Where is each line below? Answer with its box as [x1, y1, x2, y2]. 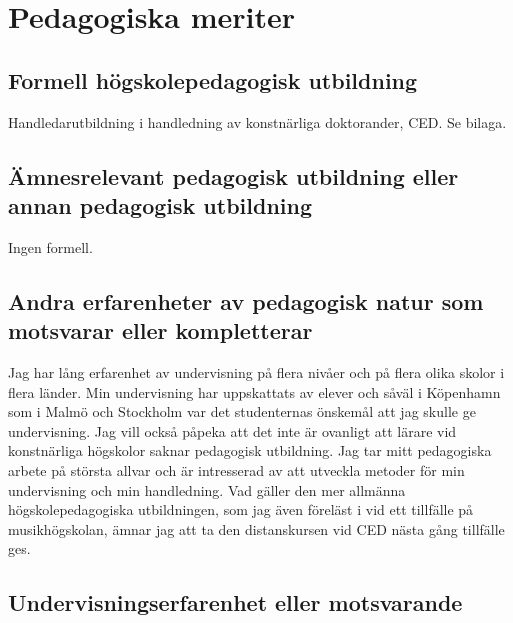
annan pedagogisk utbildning [8, 189, 312, 220]
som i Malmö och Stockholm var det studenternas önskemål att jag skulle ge [8, 401, 476, 422]
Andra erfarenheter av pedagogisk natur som [8, 285, 484, 316]
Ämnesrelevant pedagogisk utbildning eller [8, 160, 459, 191]
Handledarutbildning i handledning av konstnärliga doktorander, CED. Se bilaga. [8, 111, 507, 132]
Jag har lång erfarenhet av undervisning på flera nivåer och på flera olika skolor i [8, 361, 505, 382]
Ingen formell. [8, 236, 93, 257]
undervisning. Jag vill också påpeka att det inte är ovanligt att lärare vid [8, 420, 457, 441]
